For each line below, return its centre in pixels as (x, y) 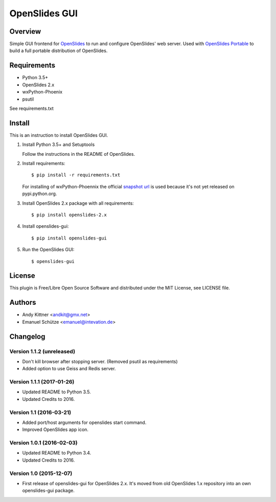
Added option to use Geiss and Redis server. (69, 369)
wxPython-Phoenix (42, 92)
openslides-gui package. (49, 491)
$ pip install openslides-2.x (69, 215)
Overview (25, 31)
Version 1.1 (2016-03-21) (40, 412)
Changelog (27, 336)
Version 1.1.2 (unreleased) (42, 351)
